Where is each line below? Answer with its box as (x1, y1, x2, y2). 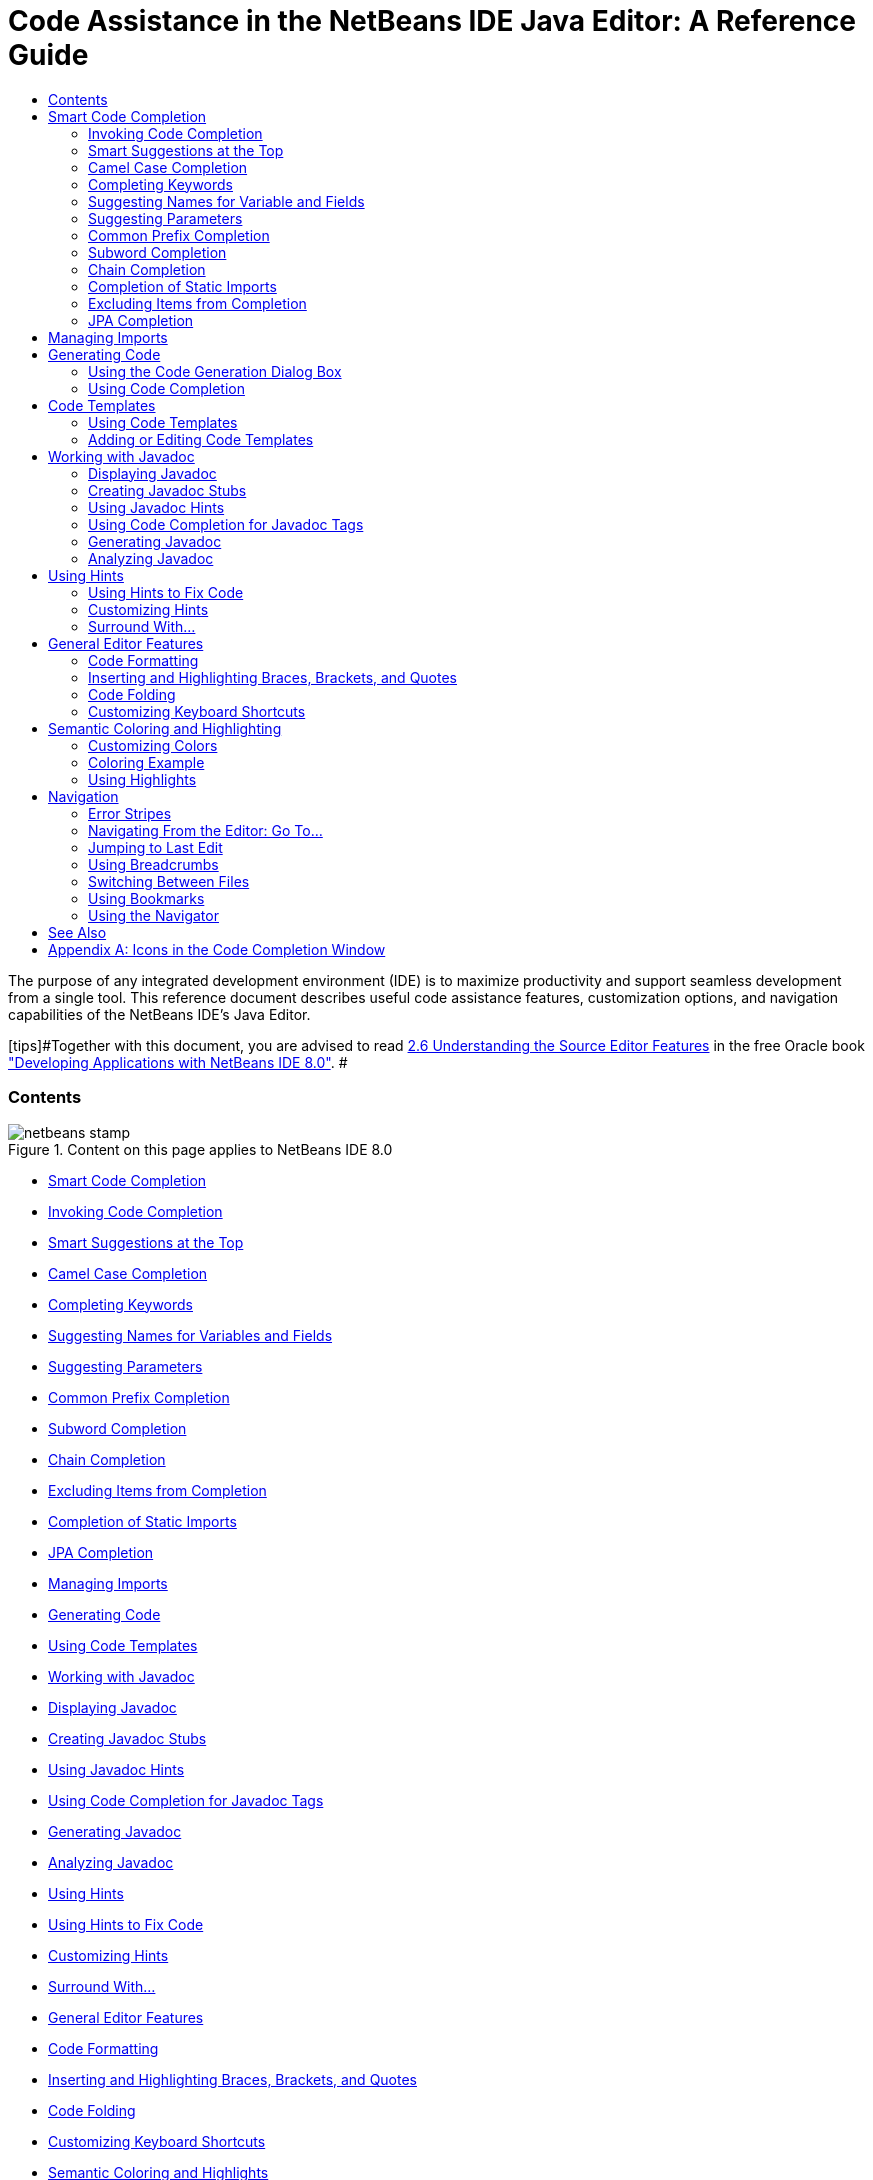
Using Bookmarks (88, 889, 205, 907)
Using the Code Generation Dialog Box (88, 362, 342, 380)
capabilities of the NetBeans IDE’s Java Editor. (8, 1005, 311, 1023)
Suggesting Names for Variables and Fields (48, 1326, 333, 1344)
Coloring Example (88, 753, 205, 771)
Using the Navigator (88, 906, 219, 924)
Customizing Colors (88, 736, 218, 754)
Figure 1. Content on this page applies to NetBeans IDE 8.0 (8, 1140, 393, 1158)
